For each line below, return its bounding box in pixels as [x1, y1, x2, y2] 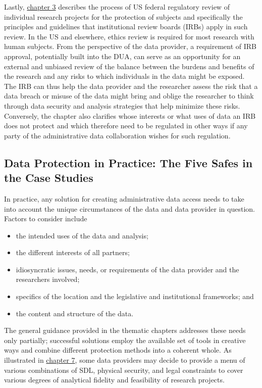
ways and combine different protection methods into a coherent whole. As [4, 345, 232, 355]
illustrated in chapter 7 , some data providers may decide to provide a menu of [4, 355, 245, 365]
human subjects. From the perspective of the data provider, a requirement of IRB [4, 41, 256, 52]
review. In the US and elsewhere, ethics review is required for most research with [4, 31, 254, 41]
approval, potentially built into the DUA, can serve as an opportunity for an [4, 51, 241, 61]
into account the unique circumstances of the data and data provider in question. [4, 203, 255, 214]
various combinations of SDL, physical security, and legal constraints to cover [4, 364, 243, 375]
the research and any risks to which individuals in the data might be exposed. [4, 71, 245, 81]
